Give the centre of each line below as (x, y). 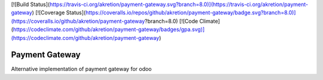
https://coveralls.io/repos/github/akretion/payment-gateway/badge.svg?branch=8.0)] (191, 13)
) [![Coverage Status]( (59, 13)
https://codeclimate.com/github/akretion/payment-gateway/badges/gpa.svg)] (109, 29)
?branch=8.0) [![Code (171, 21)
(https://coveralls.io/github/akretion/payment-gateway (78, 21)
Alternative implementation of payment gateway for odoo (81, 69)
